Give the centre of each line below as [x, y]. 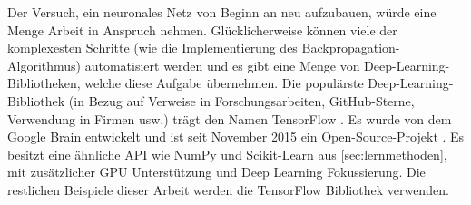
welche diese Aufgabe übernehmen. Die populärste [224, 83]
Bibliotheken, [44, 83]
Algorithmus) [44, 65]
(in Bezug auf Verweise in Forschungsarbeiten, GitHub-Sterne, [241, 100]
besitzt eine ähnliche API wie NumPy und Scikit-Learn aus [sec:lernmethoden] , [227, 154]
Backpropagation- [351, 48]
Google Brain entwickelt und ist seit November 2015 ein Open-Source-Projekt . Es [236, 137]
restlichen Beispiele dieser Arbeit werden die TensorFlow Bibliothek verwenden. [228, 189]
